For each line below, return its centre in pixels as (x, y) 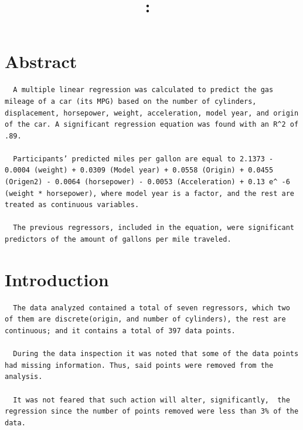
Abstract (41, 61)
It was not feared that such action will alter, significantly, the (151, 400)
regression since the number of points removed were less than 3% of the (152, 412)
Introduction (57, 279)
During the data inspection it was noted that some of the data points (156, 354)
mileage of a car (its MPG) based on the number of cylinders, (131, 101)
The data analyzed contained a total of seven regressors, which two (151, 308)
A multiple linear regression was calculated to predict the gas (143, 90)
